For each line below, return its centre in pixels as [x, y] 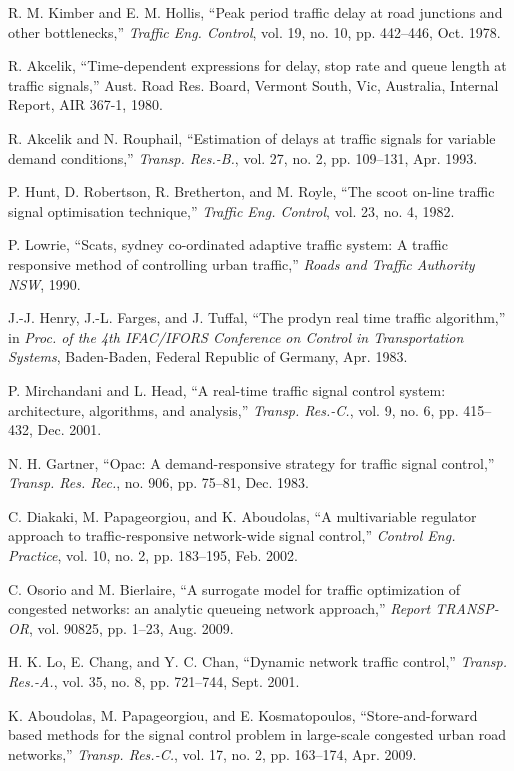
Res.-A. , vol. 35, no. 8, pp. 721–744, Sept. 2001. [154, 681]
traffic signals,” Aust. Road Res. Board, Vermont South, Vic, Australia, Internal [253, 84]
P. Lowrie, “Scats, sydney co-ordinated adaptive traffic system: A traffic [228, 244]
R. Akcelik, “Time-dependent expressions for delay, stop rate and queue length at [257, 65]
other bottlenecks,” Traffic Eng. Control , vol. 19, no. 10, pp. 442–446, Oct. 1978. [254, 31]
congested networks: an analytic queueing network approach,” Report [219, 608]
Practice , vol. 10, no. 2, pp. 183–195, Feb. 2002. [153, 555]
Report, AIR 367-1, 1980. [85, 104]
